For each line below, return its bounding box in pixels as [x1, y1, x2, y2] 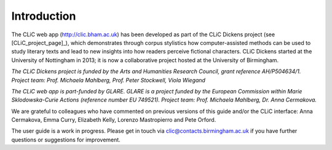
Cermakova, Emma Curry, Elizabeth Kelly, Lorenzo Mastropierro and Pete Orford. [11, 116, 216, 124]
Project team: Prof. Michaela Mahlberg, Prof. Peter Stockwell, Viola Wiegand [11, 76, 206, 84]
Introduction [11, 9, 76, 23]
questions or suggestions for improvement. [11, 136, 121, 143]
